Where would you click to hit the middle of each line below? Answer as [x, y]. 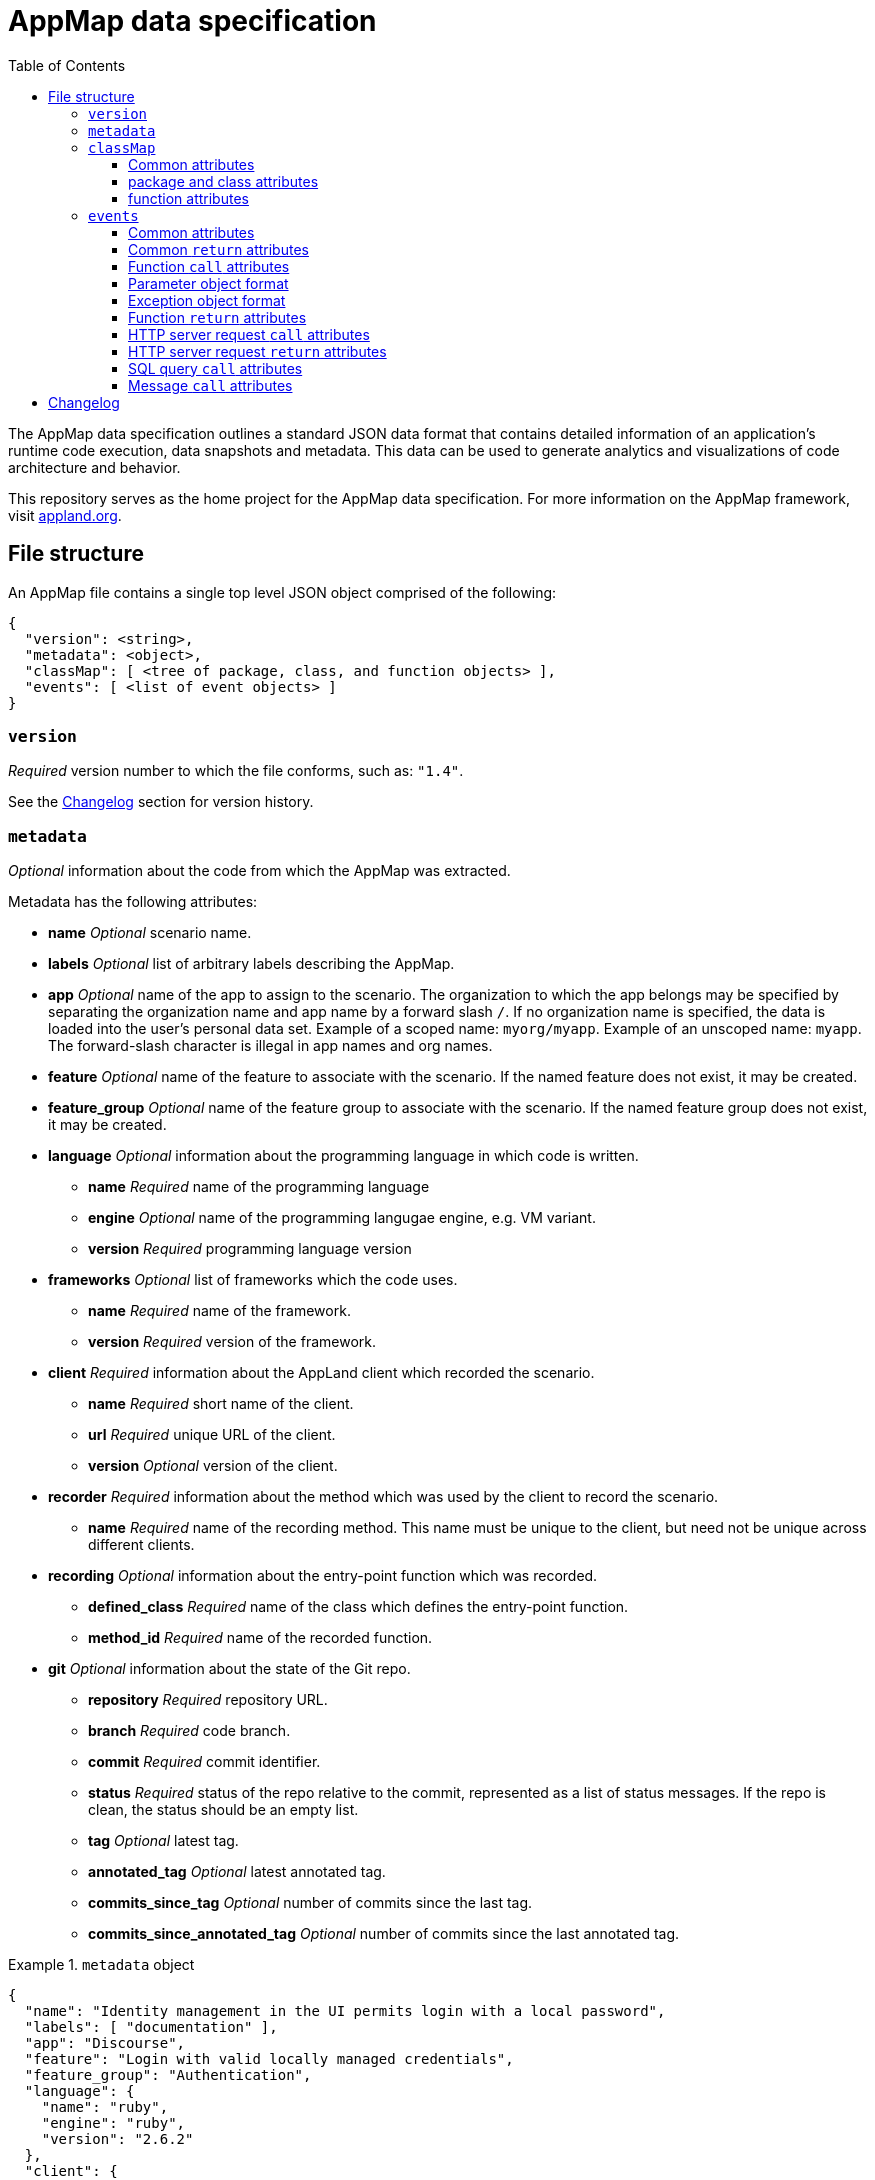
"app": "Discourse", [105, 2043]
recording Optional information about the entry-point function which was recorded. [323, 1576]
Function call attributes [209, 266]
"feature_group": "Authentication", [168, 2075]
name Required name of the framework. [219, 1311]
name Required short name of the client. [221, 1404]
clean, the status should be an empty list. [223, 1810]
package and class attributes [223, 181]
